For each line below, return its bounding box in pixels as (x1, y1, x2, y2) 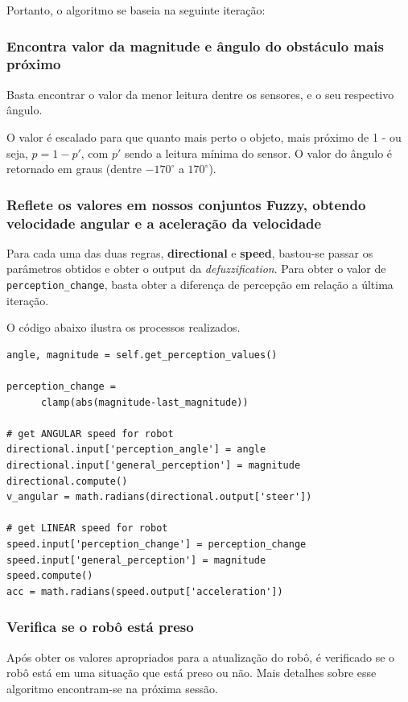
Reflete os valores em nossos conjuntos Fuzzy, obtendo (6, 194, 366, 214)
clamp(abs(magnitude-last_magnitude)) (40, 396, 249, 408)
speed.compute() (6, 570, 93, 582)
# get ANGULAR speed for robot (6, 427, 174, 440)
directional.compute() (6, 475, 128, 487)
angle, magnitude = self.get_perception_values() (6, 349, 278, 361)
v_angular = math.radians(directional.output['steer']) (6, 491, 312, 503)
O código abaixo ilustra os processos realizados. (6, 319, 241, 336)
